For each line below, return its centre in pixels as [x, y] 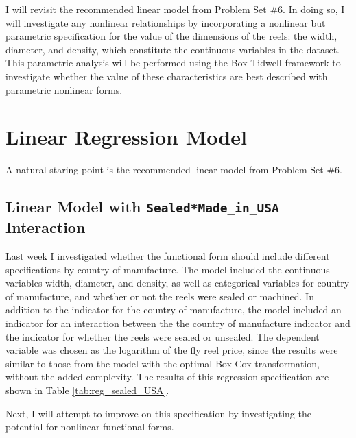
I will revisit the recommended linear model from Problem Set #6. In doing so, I [175, 9]
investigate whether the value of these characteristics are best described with [167, 76]
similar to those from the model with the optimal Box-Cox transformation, [163, 363]
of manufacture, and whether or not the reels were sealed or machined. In [160, 296]
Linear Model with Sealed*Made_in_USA [142, 207]
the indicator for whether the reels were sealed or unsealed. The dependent [163, 336]
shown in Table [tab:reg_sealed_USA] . [87, 390]
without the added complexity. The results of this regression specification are [167, 377]
